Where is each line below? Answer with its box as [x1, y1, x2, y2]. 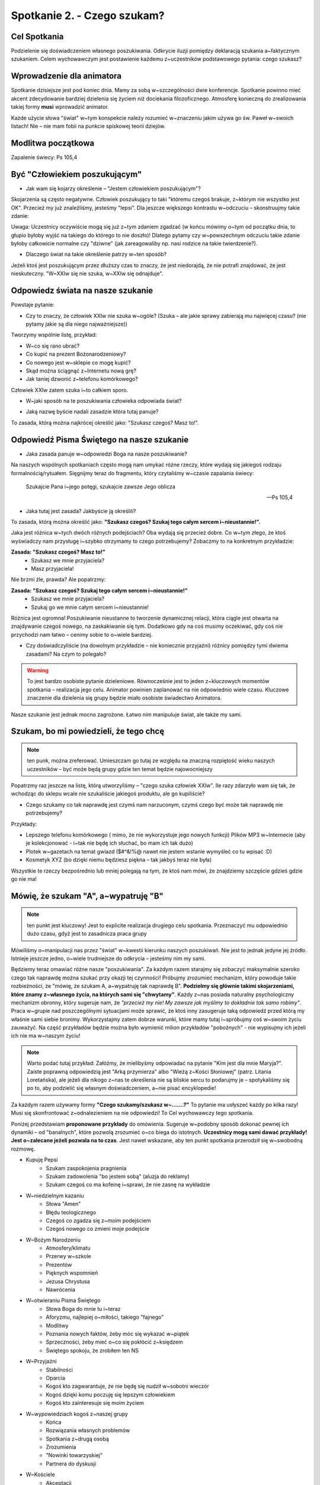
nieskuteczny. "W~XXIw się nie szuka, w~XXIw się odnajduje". [11, 270, 164, 277]
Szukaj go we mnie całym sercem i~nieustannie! [31, 604, 149, 611]
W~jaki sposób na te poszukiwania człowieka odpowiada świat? [25, 397, 182, 405]
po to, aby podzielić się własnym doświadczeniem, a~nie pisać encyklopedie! [27, 1085, 216, 1092]
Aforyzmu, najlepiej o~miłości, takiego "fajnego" [46, 1313, 164, 1321]
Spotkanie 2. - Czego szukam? [11, 9, 165, 22]
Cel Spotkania [11, 31, 64, 42]
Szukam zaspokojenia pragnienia [46, 1164, 127, 1171]
